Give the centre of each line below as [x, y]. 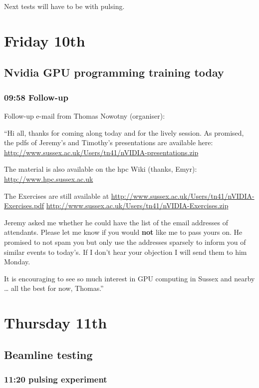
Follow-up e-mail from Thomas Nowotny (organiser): [85, 115]
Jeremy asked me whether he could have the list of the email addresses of [116, 222]
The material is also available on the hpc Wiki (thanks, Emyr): [101, 169]
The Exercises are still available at [57, 196]
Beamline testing [48, 354]
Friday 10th [45, 40]
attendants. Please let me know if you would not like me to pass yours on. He [123, 232]
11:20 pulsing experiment [56, 379]
